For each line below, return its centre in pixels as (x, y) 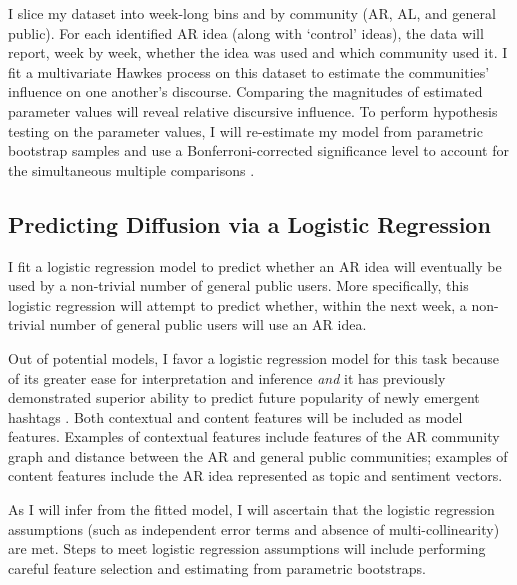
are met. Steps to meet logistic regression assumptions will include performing (247, 548)
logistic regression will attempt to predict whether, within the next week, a (237, 304)
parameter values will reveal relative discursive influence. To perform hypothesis (253, 110)
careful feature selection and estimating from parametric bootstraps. (217, 567)
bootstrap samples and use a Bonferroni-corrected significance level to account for (258, 150)
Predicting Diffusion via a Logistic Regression (249, 223)
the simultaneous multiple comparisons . (131, 169)
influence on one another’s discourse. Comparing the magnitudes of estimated (245, 91)
